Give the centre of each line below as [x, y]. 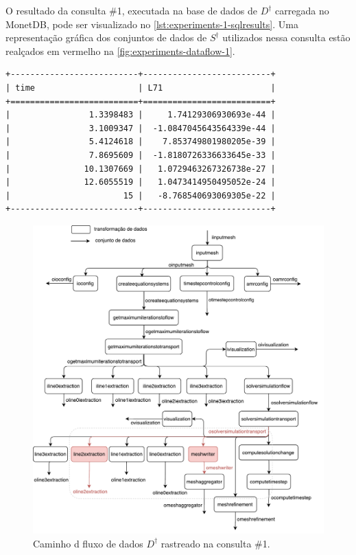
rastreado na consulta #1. [215, 543]
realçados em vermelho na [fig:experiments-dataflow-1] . [120, 50]
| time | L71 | [141, 88]
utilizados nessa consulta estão [286, 37]
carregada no [302, 10]
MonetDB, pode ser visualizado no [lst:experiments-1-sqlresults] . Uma [152, 24]
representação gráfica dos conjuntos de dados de [106, 37]
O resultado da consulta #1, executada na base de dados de [132, 10]
